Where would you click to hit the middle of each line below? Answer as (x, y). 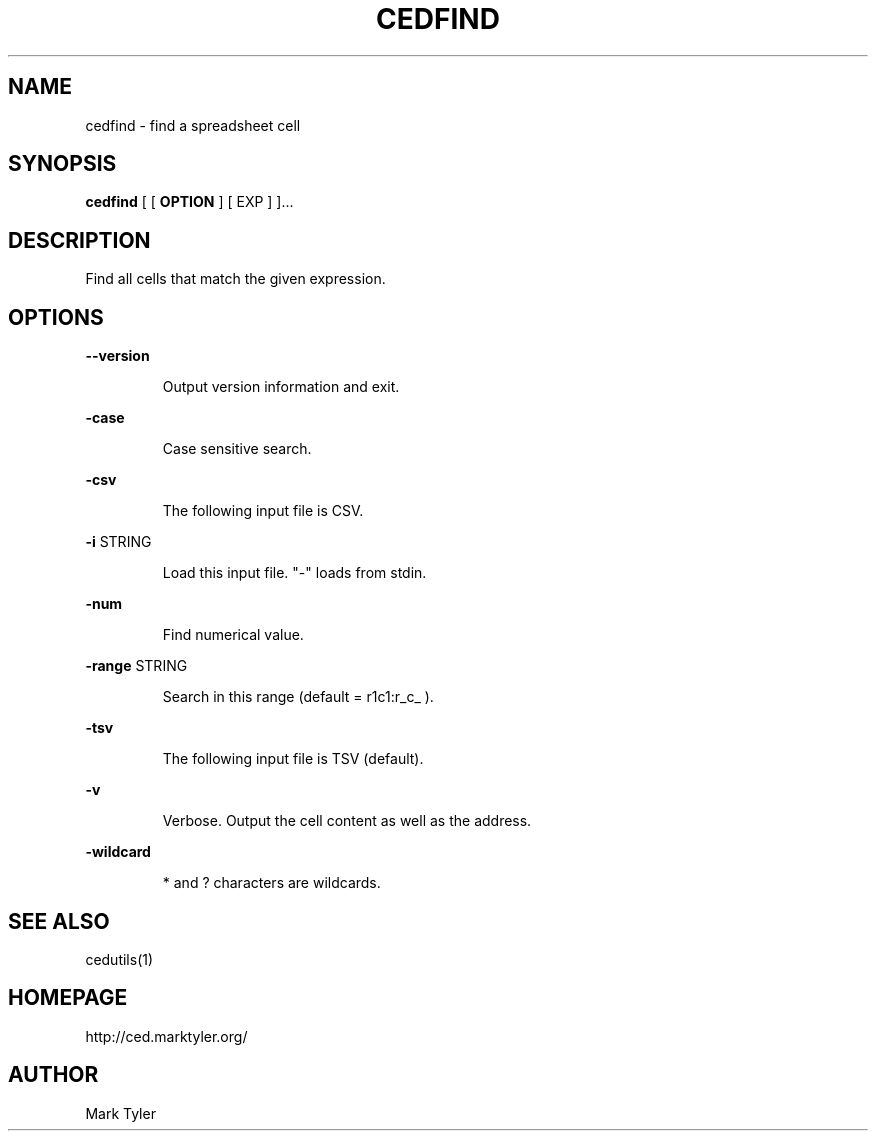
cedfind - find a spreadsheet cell (193, 125)
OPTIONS (56, 317)
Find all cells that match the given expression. (235, 279)
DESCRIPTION (79, 240)
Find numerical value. (233, 635)
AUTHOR (53, 1075)
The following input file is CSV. (263, 511)
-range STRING (136, 666)
